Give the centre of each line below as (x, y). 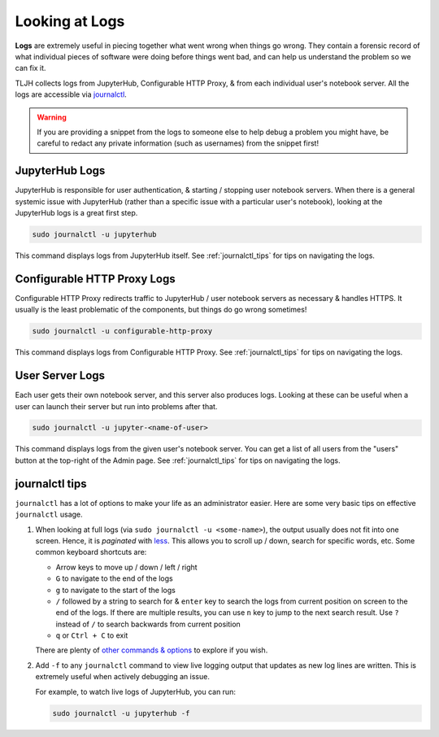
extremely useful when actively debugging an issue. (123, 677)
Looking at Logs (70, 21)
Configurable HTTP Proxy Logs (95, 279)
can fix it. (30, 68)
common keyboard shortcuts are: (91, 552)
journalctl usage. (49, 515)
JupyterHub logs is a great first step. (76, 212)
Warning (52, 117)
